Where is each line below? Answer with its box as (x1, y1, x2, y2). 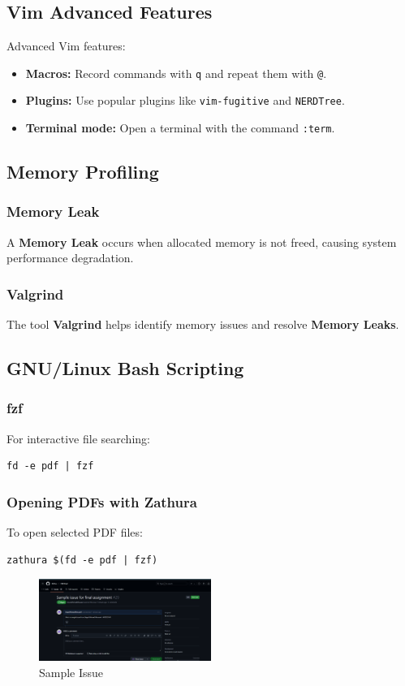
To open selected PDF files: (6, 524, 143, 541)
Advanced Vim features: (6, 37, 126, 54)
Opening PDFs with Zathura (6, 491, 197, 511)
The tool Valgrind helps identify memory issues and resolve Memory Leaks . (6, 316, 399, 333)
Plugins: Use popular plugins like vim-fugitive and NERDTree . (25, 92, 345, 109)
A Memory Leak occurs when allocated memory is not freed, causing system (6, 233, 397, 250)
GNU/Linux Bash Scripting (6, 356, 244, 381)
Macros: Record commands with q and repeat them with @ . (25, 64, 327, 81)
